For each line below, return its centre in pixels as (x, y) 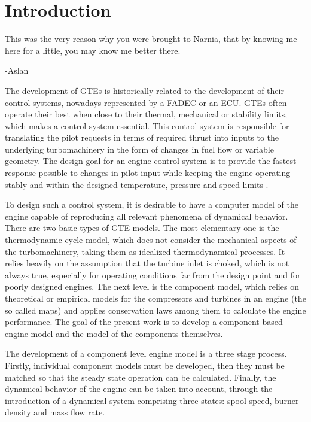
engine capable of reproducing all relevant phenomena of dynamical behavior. (147, 216)
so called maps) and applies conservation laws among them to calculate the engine (155, 310)
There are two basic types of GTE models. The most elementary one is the (142, 228)
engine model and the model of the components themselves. (114, 333)
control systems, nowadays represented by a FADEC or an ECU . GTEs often (146, 102)
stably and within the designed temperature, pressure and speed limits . (137, 184)
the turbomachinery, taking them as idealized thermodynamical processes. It (145, 251)
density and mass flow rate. (55, 412)
